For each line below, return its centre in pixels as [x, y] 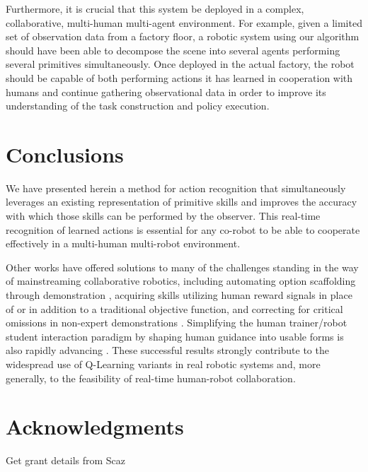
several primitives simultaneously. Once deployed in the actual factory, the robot [180, 64]
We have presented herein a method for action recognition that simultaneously [176, 188]
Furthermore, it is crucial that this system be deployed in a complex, [155, 8]
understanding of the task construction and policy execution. [138, 106]
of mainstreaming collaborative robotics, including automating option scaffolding [181, 281]
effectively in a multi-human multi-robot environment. [123, 243]
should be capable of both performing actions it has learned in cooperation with [179, 77]
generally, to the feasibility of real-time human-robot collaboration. [151, 378]
